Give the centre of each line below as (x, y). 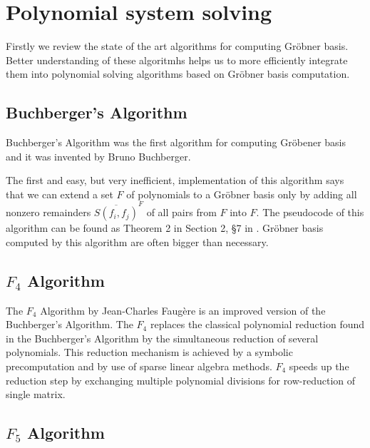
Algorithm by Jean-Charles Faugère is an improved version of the (183, 310)
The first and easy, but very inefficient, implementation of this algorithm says (175, 180)
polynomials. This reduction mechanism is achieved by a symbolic (149, 352)
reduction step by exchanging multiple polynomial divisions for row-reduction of (181, 380)
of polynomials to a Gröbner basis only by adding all (242, 194)
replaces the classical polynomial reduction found (257, 324)
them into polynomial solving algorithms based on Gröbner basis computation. (178, 74)
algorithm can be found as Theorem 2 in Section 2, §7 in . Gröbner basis (165, 228)
